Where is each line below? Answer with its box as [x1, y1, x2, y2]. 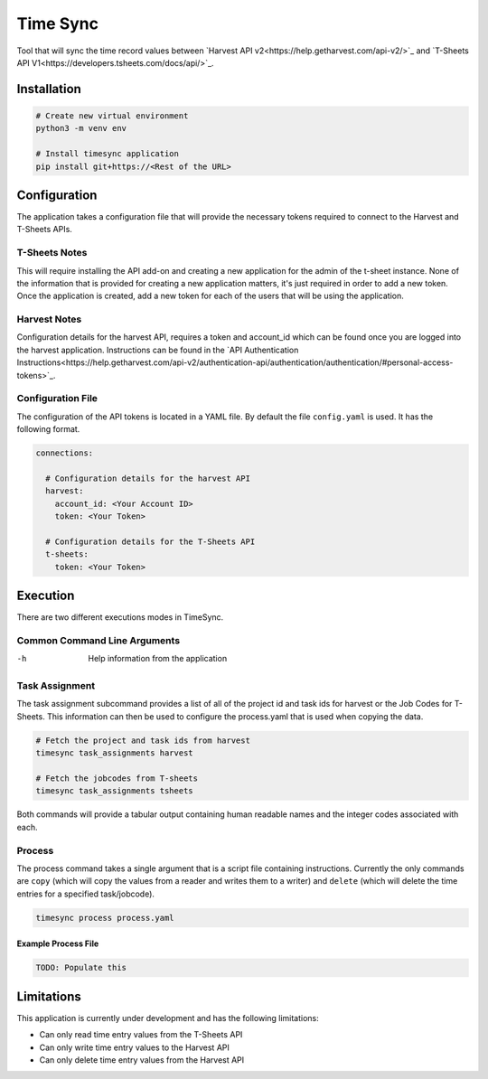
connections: [35, 448, 94, 458]
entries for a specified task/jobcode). [16, 888, 155, 899]
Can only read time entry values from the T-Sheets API [39, 1029, 243, 1040]
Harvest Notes [16, 313, 82, 325]
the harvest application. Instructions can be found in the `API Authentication [16, 344, 299, 355]
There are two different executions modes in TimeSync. [16, 612, 224, 623]
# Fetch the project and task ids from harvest [35, 735, 250, 746]
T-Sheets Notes [16, 247, 88, 259]
